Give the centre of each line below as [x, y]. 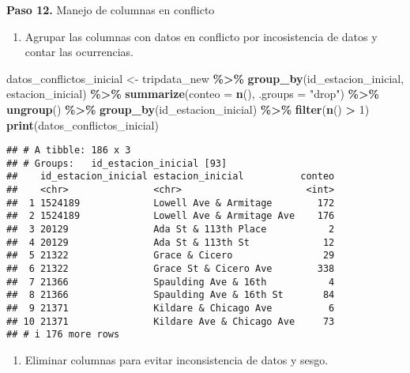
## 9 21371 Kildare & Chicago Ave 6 [171, 309]
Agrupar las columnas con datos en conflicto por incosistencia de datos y [201, 36]
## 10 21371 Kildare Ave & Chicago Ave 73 [171, 321]
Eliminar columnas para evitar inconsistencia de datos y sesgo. [177, 360]
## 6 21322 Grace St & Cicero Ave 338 [171, 269]
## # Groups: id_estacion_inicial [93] [117, 163]
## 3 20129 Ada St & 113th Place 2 [171, 230]
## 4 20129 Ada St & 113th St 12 [171, 242]
